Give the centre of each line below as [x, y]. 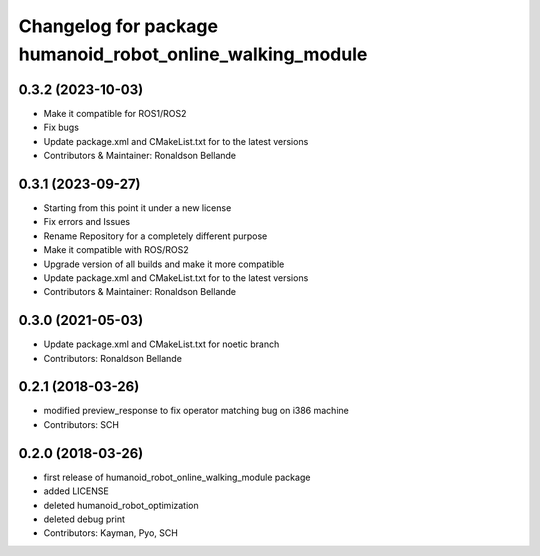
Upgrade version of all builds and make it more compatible [164, 264]
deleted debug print [84, 519]
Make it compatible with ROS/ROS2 [116, 250]
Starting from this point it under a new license [137, 207]
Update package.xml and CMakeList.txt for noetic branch [161, 344]
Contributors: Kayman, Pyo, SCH [111, 533]
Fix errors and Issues [86, 222]
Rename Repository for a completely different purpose [155, 236]
